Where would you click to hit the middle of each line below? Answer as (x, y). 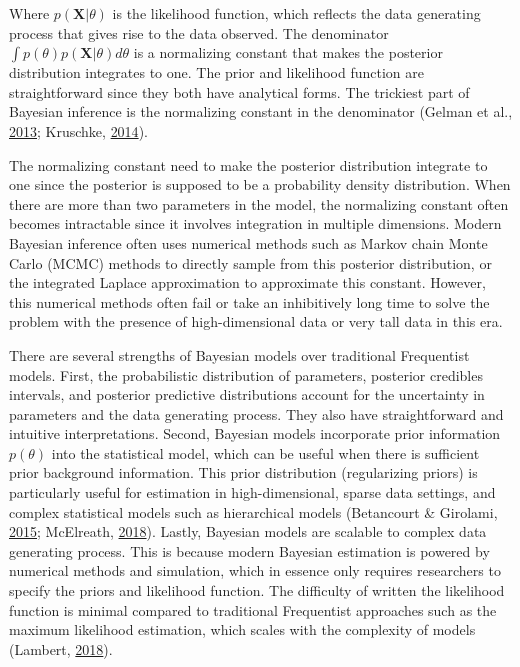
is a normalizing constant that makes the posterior (288, 52)
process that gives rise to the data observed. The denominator (199, 32)
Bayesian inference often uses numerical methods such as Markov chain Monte (248, 242)
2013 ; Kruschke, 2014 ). (78, 130)
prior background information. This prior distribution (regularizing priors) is (243, 472)
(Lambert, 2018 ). (61, 648)
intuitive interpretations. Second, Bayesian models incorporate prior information (255, 433)
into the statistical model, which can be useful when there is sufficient (265, 452)
